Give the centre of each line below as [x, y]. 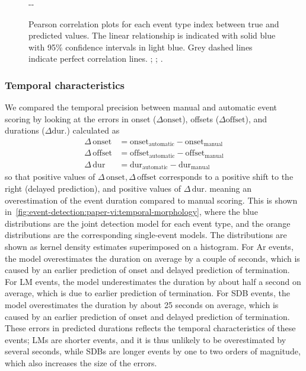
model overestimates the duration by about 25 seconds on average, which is [142, 304]
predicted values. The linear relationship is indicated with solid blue [152, 35]
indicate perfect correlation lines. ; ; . [96, 58]
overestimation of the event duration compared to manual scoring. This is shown [151, 200]
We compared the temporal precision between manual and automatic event [141, 107]
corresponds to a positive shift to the [226, 177]
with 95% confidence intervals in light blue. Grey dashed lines [141, 47]
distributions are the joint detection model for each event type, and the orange [148, 223]
